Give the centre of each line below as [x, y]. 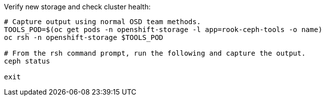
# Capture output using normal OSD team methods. [103, 22]
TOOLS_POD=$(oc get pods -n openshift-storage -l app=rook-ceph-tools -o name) [163, 30]
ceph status [27, 61]
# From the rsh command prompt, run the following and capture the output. [155, 53]
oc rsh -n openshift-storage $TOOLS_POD [84, 37]
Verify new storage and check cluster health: [78, 7]
